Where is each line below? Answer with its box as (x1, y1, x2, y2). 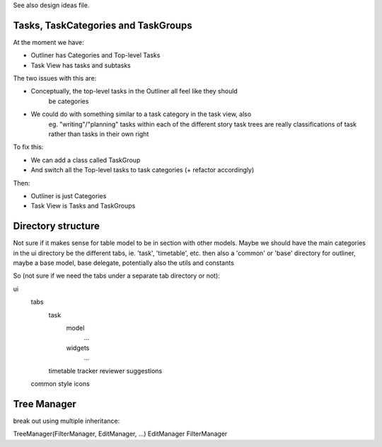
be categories (48, 96, 89, 106)
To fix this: (13, 142, 44, 152)
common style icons (30, 379, 90, 387)
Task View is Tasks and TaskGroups (30, 202, 136, 210)
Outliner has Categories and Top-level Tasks (30, 51, 161, 60)
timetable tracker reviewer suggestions (48, 366, 163, 375)
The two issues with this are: (13, 74, 97, 83)
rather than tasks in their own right (48, 130, 149, 138)
